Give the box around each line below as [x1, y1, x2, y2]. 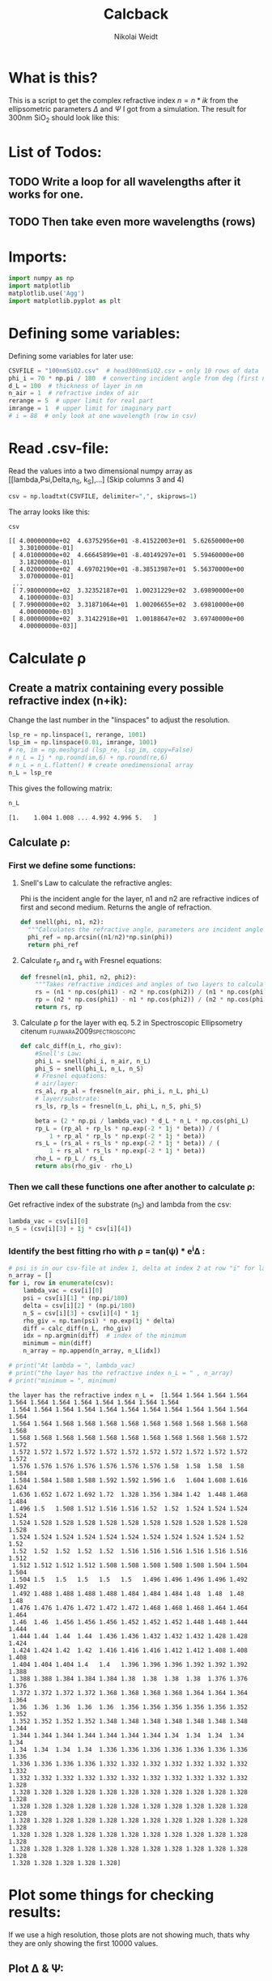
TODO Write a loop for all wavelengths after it [8, 175, 241, 189]
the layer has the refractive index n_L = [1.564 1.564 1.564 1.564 [8, 1391, 249, 1399]
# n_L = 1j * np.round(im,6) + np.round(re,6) [8, 754, 168, 762]
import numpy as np [8, 275, 74, 283]
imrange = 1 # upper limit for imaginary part [8, 404, 172, 413]
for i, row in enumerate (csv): [8, 1279, 114, 1288]
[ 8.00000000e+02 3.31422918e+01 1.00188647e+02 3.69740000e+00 [11, 615, 244, 624]
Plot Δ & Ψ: [8, 1962, 64, 1975]
